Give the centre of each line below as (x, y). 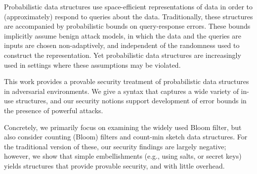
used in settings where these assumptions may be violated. (92, 65)
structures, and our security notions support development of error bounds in (131, 101)
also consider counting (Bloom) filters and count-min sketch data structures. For (126, 137)
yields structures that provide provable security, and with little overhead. (114, 165)
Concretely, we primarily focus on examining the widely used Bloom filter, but (123, 127)
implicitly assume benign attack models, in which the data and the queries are (123, 35)
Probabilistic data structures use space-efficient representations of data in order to (128, 6)
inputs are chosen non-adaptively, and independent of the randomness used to (122, 45)
